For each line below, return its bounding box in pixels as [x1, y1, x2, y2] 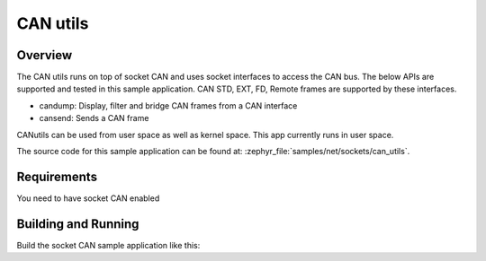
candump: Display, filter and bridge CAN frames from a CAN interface [39, 100, 298, 111]
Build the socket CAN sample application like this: [16, 239, 201, 250]
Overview [16, 48, 73, 63]
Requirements [16, 169, 98, 184]
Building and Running [16, 216, 139, 231]
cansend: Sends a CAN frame [39, 113, 149, 124]
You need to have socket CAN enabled [16, 193, 160, 204]
